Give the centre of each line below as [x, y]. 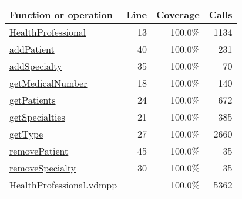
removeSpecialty [43, 168]
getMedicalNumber [48, 83]
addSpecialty [36, 66]
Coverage [178, 14]
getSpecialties [37, 117]
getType [26, 134]
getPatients [33, 100]
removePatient [39, 151]
